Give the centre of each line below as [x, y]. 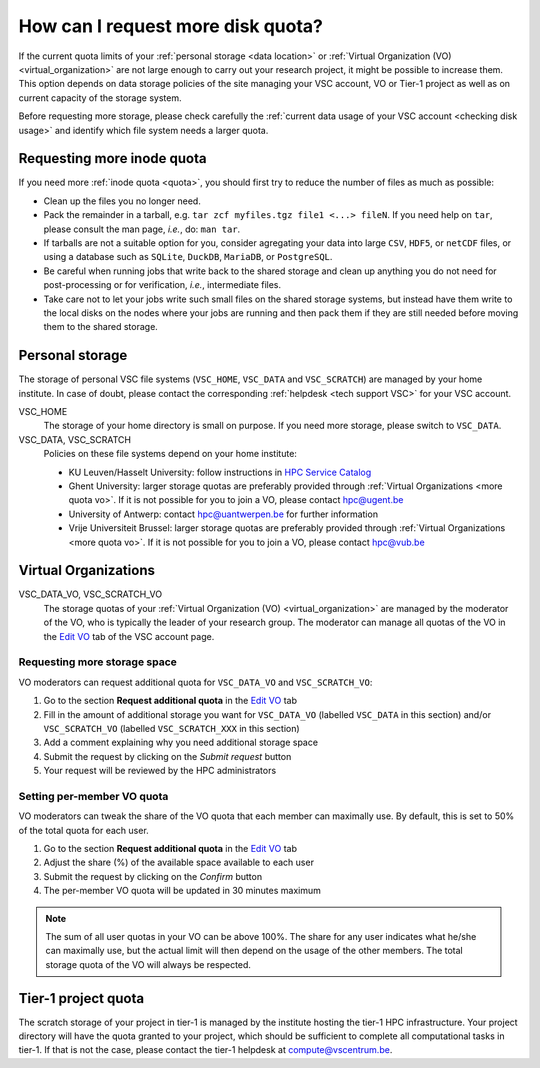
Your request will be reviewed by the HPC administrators [160, 771]
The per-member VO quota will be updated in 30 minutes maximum [182, 891]
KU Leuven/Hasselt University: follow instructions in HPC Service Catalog [220, 472]
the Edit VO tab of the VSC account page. [129, 636]
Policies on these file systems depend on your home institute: [170, 454]
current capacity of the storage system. [100, 97]
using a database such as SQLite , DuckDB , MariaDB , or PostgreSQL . [188, 257]
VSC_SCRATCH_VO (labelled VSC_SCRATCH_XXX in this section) [171, 728]
